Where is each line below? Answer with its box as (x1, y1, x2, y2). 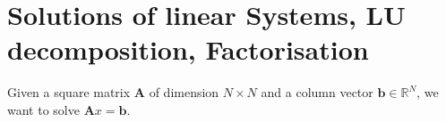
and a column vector (261, 83, 373, 102)
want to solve (7, 100, 80, 118)
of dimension (149, 83, 219, 102)
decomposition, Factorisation (7, 31, 369, 68)
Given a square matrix (7, 83, 131, 102)
